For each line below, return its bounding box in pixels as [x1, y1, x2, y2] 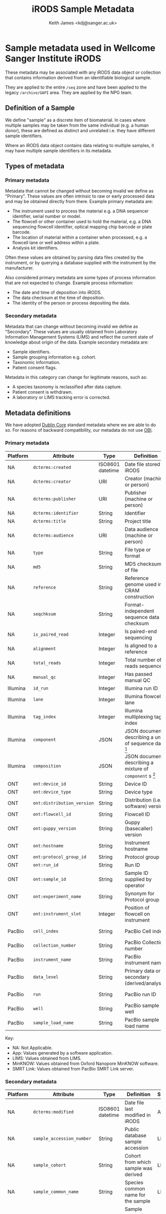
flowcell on [124, 910, 150, 917]
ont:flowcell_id [33, 811, 72, 817]
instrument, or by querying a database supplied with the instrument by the [5, 260, 156, 266]
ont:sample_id [33, 876, 66, 882]
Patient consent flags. [12, 365, 57, 371]
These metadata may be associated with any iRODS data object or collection [5, 69, 161, 75]
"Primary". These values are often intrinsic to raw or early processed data [5, 193, 155, 199]
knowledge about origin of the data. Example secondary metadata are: [5, 339, 149, 345]
